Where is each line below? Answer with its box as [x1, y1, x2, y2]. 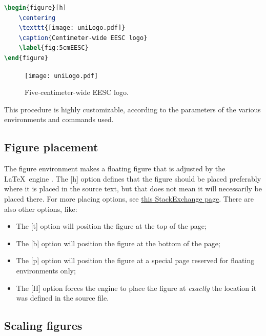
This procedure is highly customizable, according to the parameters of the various [4, 104, 261, 114]
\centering [18, 14, 56, 22]
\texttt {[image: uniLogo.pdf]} [18, 24, 126, 32]
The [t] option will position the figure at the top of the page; [16, 221, 207, 231]
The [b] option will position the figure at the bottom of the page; [16, 238, 220, 248]
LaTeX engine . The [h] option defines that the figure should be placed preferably [4, 173, 261, 184]
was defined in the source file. [16, 292, 109, 303]
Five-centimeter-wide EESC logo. [25, 87, 129, 97]
